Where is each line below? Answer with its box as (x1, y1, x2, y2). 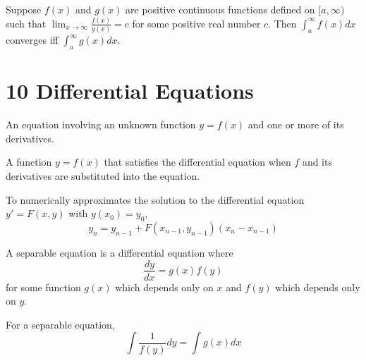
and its (302, 154, 332, 169)
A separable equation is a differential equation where (6, 245, 233, 259)
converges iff (6, 32, 59, 47)
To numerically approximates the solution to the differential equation (6, 192, 305, 207)
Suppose (6, 2, 42, 16)
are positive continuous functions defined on (126, 2, 315, 16)
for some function (6, 279, 81, 294)
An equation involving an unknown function (6, 117, 196, 132)
